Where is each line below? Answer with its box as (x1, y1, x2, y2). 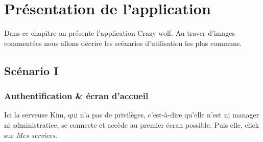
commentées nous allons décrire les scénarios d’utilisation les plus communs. (4, 37, 242, 48)
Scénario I (4, 62, 59, 78)
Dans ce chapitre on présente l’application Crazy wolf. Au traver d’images (4, 28, 235, 38)
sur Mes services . (4, 129, 57, 140)
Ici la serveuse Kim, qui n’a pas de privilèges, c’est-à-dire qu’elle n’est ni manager (4, 109, 259, 120)
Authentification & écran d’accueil (4, 89, 149, 102)
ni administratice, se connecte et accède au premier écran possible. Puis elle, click (4, 119, 259, 130)
